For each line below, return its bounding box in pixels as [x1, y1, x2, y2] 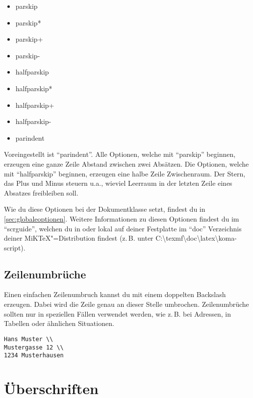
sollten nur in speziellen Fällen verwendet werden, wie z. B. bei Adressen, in [4, 308, 231, 319]
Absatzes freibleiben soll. [4, 187, 78, 198]
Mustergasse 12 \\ [4, 344, 64, 351]
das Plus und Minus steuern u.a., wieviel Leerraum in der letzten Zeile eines [4, 178, 232, 188]
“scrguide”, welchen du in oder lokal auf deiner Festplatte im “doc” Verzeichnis [4, 223, 242, 233]
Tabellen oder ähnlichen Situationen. [4, 318, 114, 328]
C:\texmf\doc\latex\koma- [155, 233, 237, 243]
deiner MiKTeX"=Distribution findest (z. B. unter [4, 233, 153, 243]
